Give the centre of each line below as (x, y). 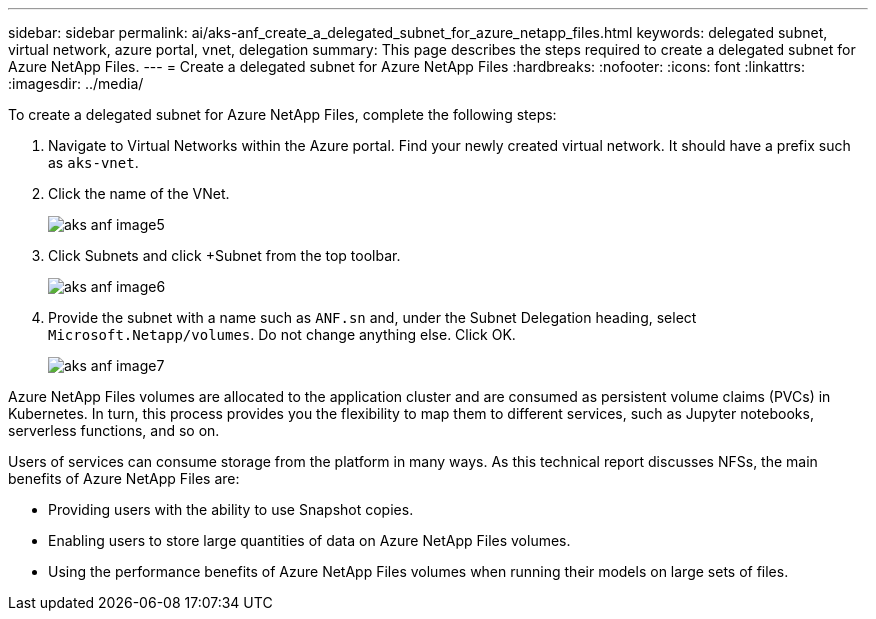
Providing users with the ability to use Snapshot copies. (231, 509)
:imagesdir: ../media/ (76, 83)
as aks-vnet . (93, 162)
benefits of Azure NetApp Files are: (124, 478)
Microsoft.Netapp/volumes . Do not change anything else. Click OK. (282, 334)
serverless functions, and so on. (114, 430)
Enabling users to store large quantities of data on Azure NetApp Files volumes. (309, 540)
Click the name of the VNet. (139, 193)
